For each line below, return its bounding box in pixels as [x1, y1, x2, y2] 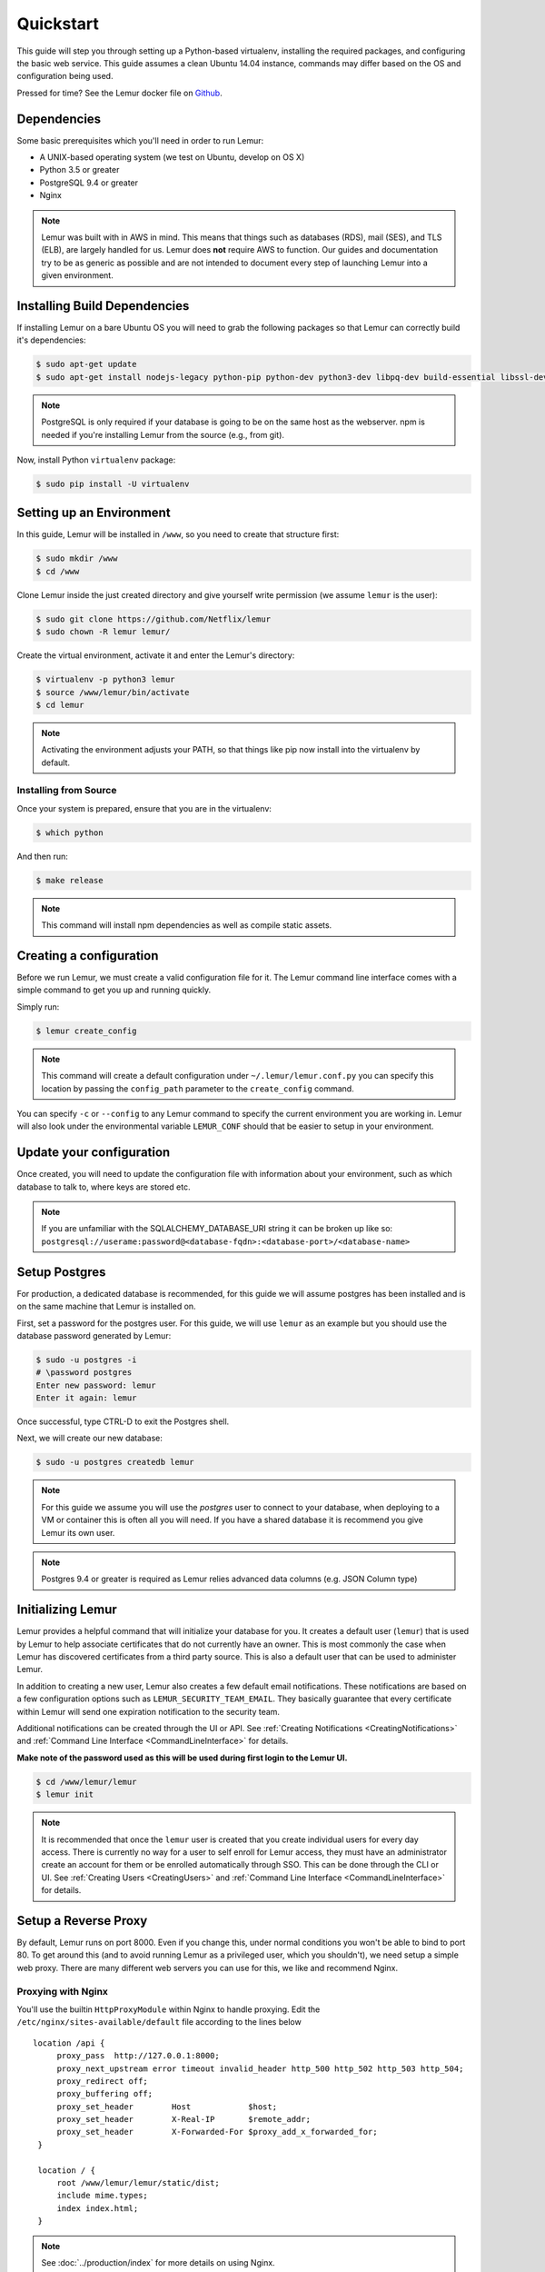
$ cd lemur [35, 700, 84, 710]
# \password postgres [35, 1368, 133, 1378]
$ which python [35, 827, 104, 838]
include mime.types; [56, 2190, 149, 2201]
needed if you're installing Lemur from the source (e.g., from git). [41, 429, 285, 440]
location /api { [33, 2038, 105, 2048]
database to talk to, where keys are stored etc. [16, 1181, 191, 1192]
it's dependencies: [16, 334, 86, 345]
